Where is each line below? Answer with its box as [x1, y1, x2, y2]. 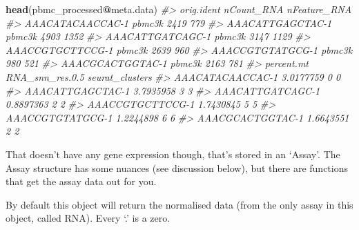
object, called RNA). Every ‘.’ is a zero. [6, 211, 171, 225]
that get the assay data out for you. [6, 174, 157, 189]
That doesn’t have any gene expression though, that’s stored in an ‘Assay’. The [6, 146, 340, 161]
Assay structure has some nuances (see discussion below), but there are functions [6, 160, 349, 175]
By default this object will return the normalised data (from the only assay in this [6, 197, 353, 211]
